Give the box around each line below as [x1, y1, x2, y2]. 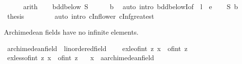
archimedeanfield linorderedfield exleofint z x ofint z [7, 43, 187, 53]
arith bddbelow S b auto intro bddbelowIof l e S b [23, 1, 238, 11]
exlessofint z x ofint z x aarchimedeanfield [7, 52, 154, 63]
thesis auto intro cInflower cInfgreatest [7, 11, 154, 21]
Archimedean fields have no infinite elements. [4, 27, 139, 37]
